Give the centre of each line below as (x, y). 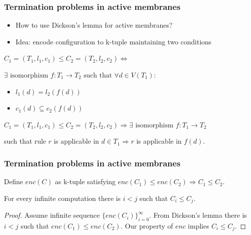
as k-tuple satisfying (85, 181)
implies (198, 226)
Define (14, 181)
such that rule (25, 141)
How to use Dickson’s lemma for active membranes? (94, 25)
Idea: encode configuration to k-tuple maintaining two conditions (113, 41)
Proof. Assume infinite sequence (52, 215)
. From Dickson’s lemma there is (198, 215)
